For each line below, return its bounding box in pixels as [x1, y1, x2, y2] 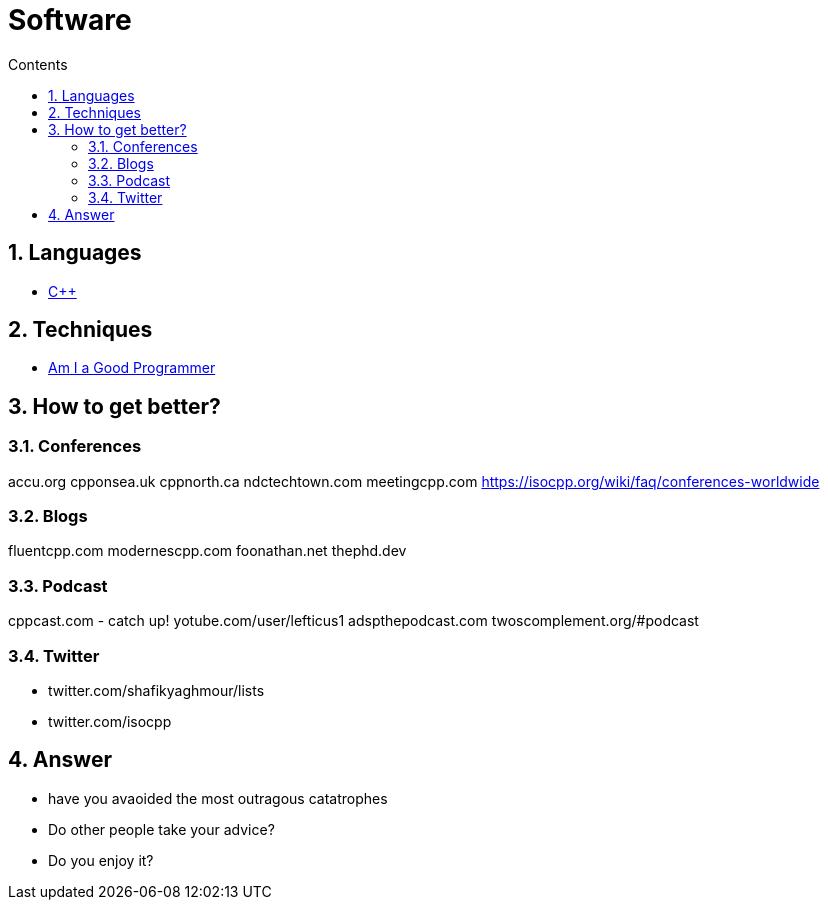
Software [8, 3, 132, 37]
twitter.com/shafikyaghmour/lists [48, 681, 265, 699]
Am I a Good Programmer [48, 359, 216, 377]
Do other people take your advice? [48, 820, 275, 838]
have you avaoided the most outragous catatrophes [48, 789, 388, 807]
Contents [8, 55, 68, 73]
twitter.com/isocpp [48, 712, 172, 730]
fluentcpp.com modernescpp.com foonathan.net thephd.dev [8, 542, 407, 560]
